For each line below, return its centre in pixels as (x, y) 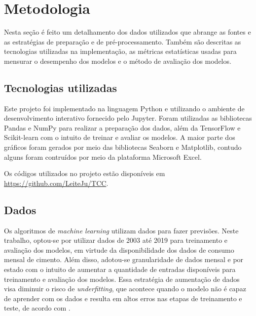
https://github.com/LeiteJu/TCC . (56, 183)
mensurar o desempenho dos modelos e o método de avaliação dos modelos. (118, 61)
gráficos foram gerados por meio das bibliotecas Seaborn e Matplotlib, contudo (123, 147)
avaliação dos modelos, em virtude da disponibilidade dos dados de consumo (119, 249)
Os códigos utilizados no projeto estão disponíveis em (85, 173)
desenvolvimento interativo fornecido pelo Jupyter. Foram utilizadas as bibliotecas (128, 118)
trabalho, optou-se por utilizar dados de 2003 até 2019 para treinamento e (116, 240)
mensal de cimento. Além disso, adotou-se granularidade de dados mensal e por (124, 259)
